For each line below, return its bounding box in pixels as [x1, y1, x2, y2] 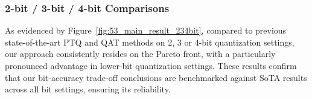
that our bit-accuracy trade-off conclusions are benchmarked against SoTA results [5, 71, 307, 83]
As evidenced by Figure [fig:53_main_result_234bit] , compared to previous [5, 24, 287, 37]
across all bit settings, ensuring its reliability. [5, 83, 171, 95]
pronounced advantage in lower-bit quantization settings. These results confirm [5, 59, 297, 71]
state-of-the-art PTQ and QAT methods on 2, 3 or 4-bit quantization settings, [5, 35, 294, 48]
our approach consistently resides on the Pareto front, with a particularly [5, 47, 276, 60]
